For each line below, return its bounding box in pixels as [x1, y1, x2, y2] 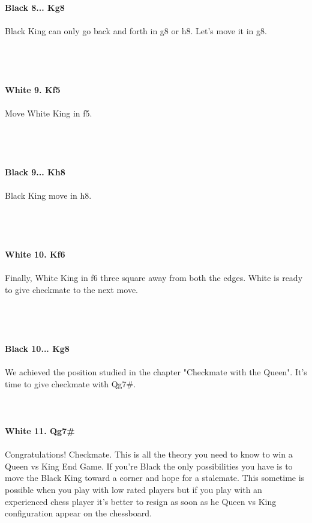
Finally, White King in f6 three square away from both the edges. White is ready [5, 271, 303, 284]
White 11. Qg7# [5, 424, 75, 437]
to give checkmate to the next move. [5, 283, 138, 295]
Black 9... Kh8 [5, 165, 65, 178]
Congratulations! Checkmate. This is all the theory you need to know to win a [5, 448, 293, 461]
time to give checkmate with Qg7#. [5, 377, 136, 390]
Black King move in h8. [5, 189, 92, 202]
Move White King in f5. [5, 106, 92, 119]
